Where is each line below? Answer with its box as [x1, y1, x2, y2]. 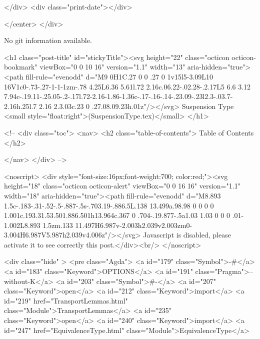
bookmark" [4, 61, 37, 72]
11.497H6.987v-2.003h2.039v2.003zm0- [75, 219, 192, 230]
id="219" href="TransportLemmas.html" [4, 295, 128, 305]
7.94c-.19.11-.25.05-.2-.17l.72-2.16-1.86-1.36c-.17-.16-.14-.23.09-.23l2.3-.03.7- [4, 91, 233, 101]
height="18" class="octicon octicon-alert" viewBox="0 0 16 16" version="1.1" [4, 180, 240, 191]
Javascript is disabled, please [143, 229, 231, 240]
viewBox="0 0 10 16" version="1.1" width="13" [39, 61, 185, 72]
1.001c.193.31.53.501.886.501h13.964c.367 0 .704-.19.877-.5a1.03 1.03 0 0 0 [4, 210, 230, 220]
